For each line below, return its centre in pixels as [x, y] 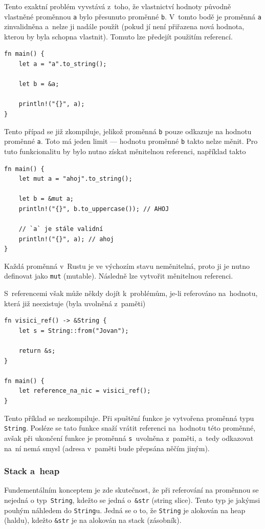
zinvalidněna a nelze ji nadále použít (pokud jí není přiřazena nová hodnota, [124, 26]
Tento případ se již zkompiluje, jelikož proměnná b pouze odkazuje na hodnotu [128, 131]
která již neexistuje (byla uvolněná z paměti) [75, 303]
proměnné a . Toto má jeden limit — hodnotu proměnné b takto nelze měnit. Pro [131, 141]
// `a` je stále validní [61, 229]
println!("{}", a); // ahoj [66, 239]
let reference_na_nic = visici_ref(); [85, 391]
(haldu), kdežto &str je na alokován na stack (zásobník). [93, 520]
